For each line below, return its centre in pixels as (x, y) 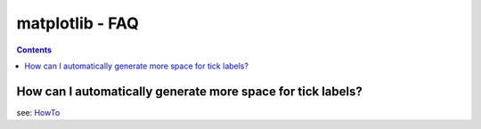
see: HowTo (38, 112)
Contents (34, 50)
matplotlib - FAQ (78, 23)
